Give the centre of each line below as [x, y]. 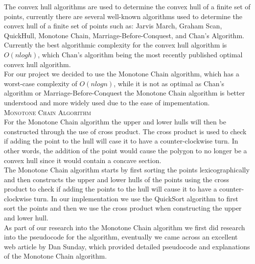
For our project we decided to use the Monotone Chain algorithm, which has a [122, 74]
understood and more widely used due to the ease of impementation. [107, 102]
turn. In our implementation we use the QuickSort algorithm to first [136, 198]
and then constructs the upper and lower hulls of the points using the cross [116, 179]
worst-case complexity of [41, 83]
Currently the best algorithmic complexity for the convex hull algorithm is [116, 45]
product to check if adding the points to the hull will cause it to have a [111, 189]
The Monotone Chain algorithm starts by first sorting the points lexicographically [127, 170]
